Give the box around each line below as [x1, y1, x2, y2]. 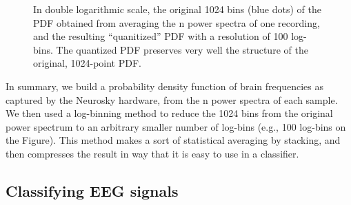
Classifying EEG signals [6, 180, 179, 201]
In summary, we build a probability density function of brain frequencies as [6, 78, 323, 93]
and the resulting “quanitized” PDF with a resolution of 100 [33, 29, 288, 43]
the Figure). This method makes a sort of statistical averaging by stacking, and [6, 133, 341, 147]
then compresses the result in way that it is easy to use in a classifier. [6, 146, 299, 160]
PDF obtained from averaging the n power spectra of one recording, [33, 15, 320, 30]
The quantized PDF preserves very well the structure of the [56, 42, 308, 56]
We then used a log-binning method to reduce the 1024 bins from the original [6, 106, 333, 120]
